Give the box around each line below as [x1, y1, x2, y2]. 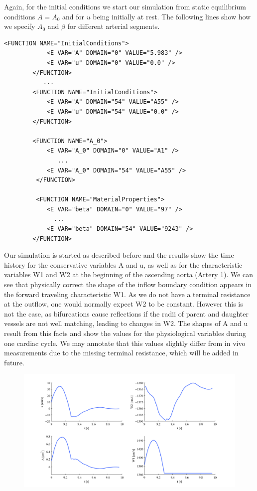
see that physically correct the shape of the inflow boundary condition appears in [4, 279, 252, 290]
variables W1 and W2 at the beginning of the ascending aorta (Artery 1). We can [4, 269, 254, 280]
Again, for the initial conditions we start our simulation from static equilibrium [4, 1, 246, 11]
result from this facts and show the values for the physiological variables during [4, 328, 247, 338]
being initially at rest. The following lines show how [93, 11, 251, 21]
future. [4, 357, 24, 367]
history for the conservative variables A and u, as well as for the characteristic [4, 259, 243, 270]
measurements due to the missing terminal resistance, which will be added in [4, 347, 239, 358]
